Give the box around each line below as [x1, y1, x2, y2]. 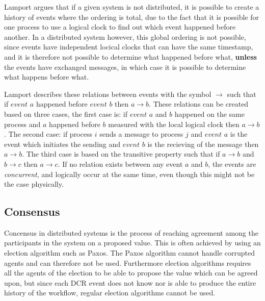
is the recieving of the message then [147, 138, 259, 149]
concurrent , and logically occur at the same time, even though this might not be [4, 168, 255, 179]
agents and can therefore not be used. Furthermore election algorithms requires [4, 257, 251, 268]
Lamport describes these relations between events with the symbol [4, 88, 211, 99]
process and [4, 118, 41, 129]
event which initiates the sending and [4, 138, 121, 149]
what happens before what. [4, 71, 89, 82]
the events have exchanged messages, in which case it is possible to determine [4, 61, 246, 72]
